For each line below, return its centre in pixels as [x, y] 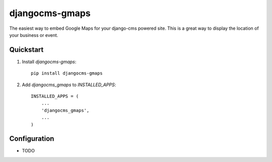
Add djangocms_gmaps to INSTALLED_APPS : [69, 85]
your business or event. [34, 35]
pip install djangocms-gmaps [67, 73]
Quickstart [26, 50]
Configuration [32, 139]
